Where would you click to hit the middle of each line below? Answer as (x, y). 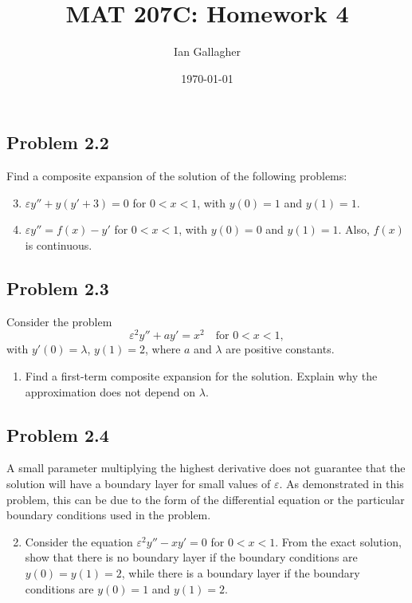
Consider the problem (59, 321)
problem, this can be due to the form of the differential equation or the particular (206, 499)
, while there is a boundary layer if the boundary (241, 572)
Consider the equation (79, 541)
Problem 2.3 (58, 288)
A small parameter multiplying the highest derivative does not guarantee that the (206, 468)
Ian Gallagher (207, 51)
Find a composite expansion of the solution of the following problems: (177, 176)
